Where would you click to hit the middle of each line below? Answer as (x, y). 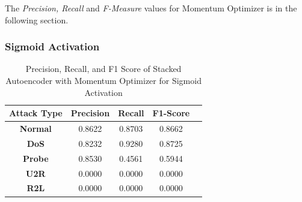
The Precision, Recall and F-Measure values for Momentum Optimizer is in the (151, 8)
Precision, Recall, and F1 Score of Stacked (103, 69)
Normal (35, 129)
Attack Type (36, 113)
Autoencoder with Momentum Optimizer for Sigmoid (103, 80)
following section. (37, 19)
